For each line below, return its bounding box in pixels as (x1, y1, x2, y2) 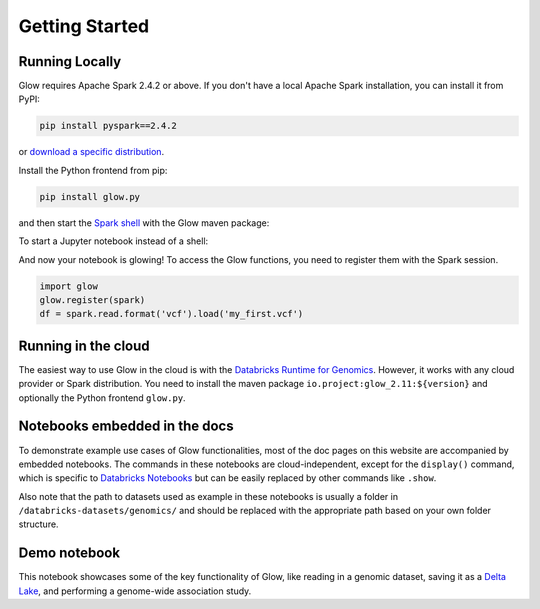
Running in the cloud (18, 337, 150, 354)
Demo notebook (18, 545, 120, 562)
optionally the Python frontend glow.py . (18, 391, 186, 404)
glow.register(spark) (39, 294, 146, 305)
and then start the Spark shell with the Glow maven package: (18, 216, 270, 229)
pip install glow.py (39, 191, 140, 202)
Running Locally (18, 53, 122, 70)
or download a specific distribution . (18, 146, 165, 158)
